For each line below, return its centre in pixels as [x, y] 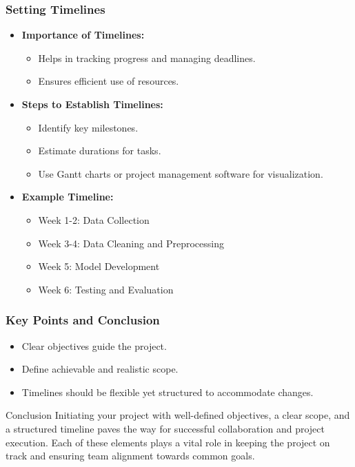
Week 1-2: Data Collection [94, 219]
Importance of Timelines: [83, 35]
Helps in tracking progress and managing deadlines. [147, 58]
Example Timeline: [68, 197]
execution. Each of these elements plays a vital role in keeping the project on [168, 442]
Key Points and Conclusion [83, 320]
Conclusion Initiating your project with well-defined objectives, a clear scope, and [178, 415]
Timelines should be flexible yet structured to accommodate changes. [168, 392]
